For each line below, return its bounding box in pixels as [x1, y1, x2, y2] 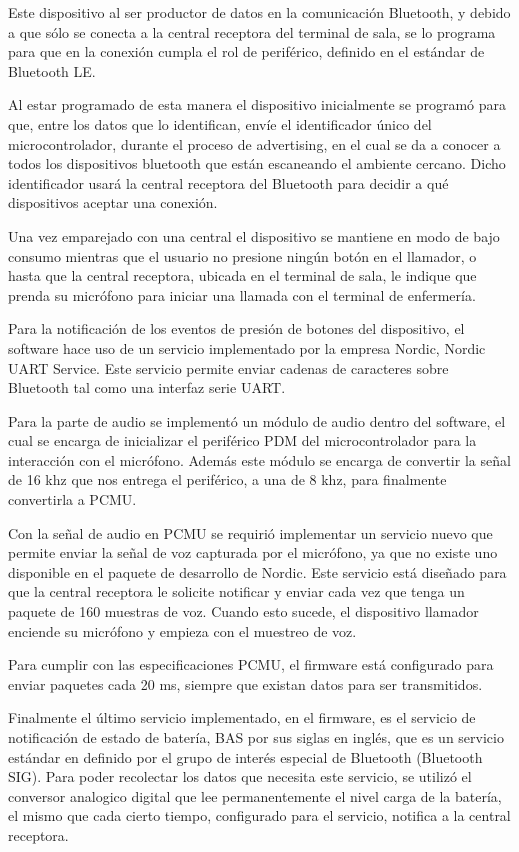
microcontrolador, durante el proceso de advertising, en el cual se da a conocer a [8, 133, 501, 154]
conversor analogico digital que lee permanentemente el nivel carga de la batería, [8, 785, 502, 806]
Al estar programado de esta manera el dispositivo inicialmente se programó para [8, 94, 507, 115]
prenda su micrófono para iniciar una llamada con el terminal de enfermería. [8, 284, 476, 305]
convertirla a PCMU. [8, 489, 137, 510]
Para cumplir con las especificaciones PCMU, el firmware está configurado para [8, 654, 494, 675]
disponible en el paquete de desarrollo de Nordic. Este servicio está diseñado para [8, 561, 507, 582]
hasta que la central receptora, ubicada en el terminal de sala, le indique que [8, 265, 477, 286]
